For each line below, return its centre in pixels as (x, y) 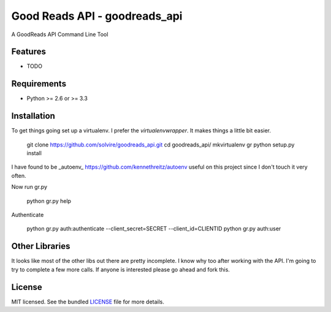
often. (19, 175)
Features (29, 52)
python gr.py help (49, 201)
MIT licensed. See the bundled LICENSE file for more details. (88, 302)
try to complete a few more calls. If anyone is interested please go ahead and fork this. (120, 269)
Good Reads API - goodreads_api (97, 16)
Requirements (39, 84)
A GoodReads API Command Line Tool (60, 34)
